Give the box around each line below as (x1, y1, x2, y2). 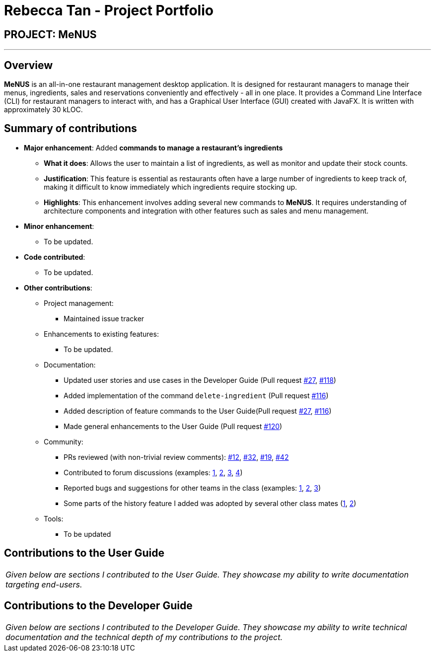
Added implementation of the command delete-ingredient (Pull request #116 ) (64, 391, 329, 400)
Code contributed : (24, 252, 85, 261)
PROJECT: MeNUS (4, 28, 97, 41)
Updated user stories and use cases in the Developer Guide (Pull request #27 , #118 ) (64, 375, 336, 384)
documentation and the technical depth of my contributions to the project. (5, 632, 283, 642)
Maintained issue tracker (64, 314, 145, 323)
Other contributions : (24, 283, 92, 292)
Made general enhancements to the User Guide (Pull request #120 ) (64, 422, 283, 431)
